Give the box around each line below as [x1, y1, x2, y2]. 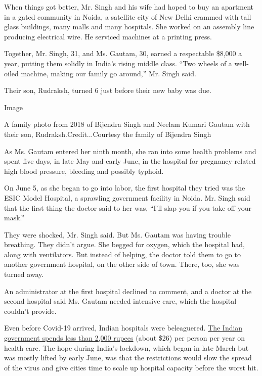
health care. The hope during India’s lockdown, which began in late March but [4, 342, 249, 353]
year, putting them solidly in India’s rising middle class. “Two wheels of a [4, 58, 232, 68]
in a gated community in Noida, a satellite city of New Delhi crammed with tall [4, 11, 251, 22]
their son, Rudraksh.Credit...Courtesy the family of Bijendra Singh [4, 128, 211, 139]
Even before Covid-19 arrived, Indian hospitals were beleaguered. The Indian [4, 322, 243, 333]
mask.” [4, 212, 25, 223]
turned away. [4, 269, 44, 279]
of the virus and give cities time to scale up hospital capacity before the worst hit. [4, 362, 258, 372]
